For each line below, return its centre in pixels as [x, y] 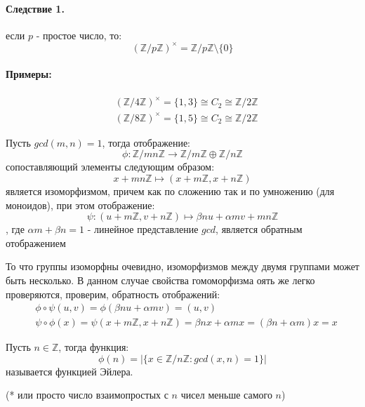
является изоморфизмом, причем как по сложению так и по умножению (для [170, 191]
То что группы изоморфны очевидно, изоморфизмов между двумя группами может [182, 266]
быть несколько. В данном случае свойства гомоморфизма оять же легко [160, 280]
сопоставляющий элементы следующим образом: [110, 167]
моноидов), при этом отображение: [80, 205]
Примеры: [29, 74]
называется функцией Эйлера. [69, 371]
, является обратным [259, 229]
